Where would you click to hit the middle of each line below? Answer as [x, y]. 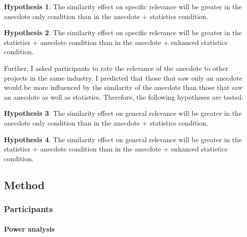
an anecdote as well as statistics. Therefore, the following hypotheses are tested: [124, 97]
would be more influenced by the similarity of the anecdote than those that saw [123, 87]
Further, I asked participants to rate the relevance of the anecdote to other [116, 68]
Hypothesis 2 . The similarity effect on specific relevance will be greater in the [123, 32]
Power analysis [29, 228]
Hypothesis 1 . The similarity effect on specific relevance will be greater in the [123, 6]
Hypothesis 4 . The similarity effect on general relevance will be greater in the [123, 139]
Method [24, 184]
